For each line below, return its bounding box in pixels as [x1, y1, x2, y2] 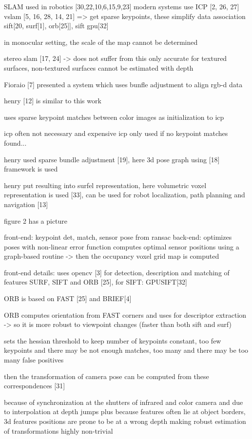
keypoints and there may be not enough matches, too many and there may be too [4, 345, 249, 355]
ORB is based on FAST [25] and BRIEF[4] [4, 293, 132, 304]
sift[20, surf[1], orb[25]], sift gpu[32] [4, 20, 109, 31]
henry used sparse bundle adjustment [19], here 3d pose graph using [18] [4, 154, 220, 164]
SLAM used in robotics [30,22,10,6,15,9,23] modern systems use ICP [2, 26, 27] [4, 1, 239, 11]
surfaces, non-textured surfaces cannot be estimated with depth [4, 62, 194, 73]
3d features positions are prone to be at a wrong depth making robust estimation [4, 416, 246, 426]
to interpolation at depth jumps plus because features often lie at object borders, [4, 406, 246, 417]
